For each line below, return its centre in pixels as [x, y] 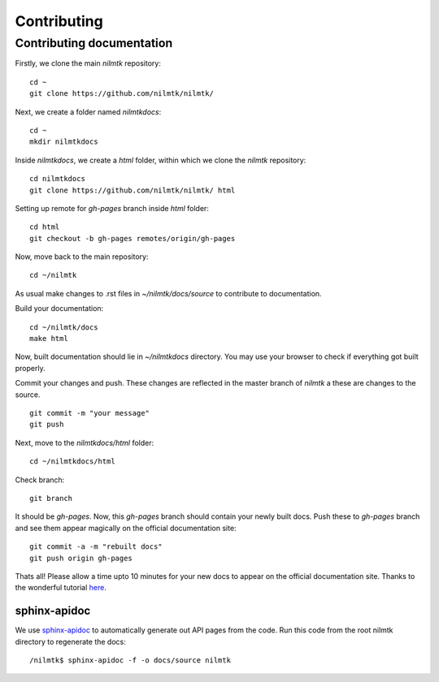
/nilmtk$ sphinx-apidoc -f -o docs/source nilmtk [130, 660]
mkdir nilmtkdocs [64, 142]
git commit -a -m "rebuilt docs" [96, 547]
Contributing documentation [94, 43]
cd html [45, 227]
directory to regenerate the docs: [70, 641]
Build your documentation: [59, 309]
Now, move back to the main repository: [82, 257]
